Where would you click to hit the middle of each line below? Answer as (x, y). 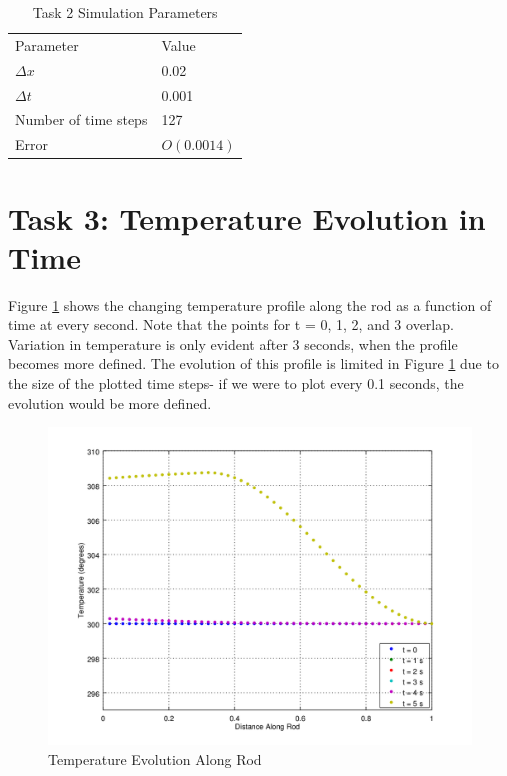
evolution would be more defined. (110, 402)
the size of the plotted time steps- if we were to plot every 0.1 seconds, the (236, 383)
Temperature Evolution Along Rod (155, 758)
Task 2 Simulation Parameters (125, 12)
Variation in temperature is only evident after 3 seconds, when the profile (233, 343)
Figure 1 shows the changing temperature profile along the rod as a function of (250, 304)
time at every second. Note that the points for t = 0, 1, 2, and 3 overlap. (231, 324)
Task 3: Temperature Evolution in (247, 217)
